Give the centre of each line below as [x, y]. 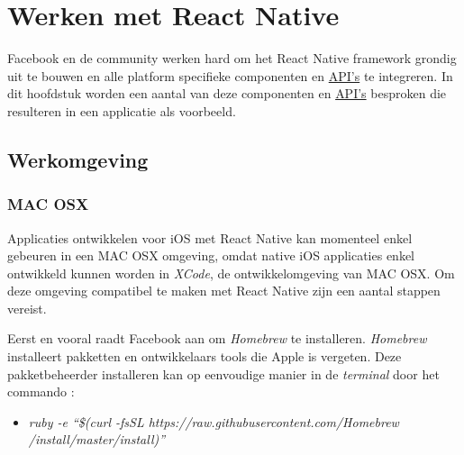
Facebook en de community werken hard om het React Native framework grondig [232, 58]
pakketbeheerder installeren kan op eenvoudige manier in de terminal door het [223, 373]
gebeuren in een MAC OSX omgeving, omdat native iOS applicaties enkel [211, 255]
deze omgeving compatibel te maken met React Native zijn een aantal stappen [224, 291]
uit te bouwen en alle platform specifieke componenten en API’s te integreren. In [230, 75]
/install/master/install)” [97, 439]
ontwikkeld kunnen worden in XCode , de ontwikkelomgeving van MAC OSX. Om [231, 273]
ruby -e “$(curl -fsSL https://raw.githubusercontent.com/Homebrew [214, 421]
